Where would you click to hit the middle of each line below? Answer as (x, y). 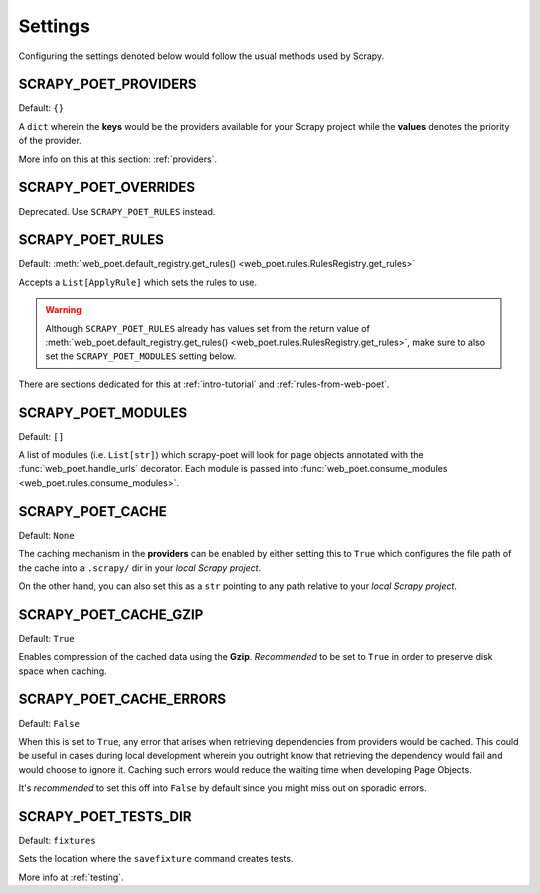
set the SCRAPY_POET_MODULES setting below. (141, 356)
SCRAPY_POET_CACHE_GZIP (111, 614)
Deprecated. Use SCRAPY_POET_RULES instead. (117, 211)
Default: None (46, 535)
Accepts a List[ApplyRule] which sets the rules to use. (138, 282)
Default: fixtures (57, 840)
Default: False (49, 723)
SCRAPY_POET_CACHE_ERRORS (122, 699)
